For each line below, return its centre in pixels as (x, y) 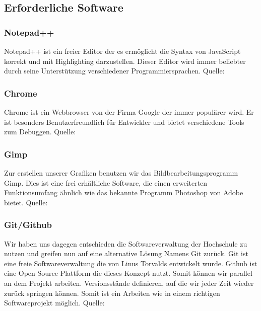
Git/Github (28, 225)
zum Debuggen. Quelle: (40, 132)
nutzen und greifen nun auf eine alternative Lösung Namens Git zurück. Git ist (126, 253)
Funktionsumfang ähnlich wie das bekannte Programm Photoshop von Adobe (124, 192)
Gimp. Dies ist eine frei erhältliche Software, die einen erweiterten (106, 182)
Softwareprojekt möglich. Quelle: (54, 303)
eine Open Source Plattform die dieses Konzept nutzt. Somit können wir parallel (128, 273)
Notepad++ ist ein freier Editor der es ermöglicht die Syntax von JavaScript (122, 51)
